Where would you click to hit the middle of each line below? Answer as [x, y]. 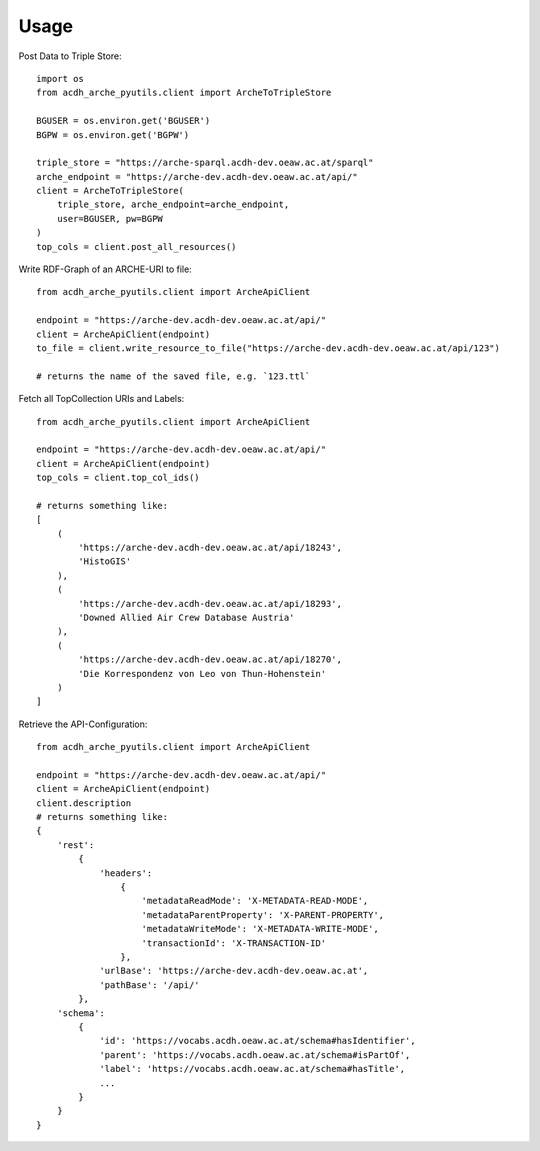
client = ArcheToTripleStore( [110, 191]
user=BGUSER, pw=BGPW [110, 218]
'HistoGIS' [105, 561]
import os [60, 78]
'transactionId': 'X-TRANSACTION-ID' [234, 943]
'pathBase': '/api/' [149, 984]
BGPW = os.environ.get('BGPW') [113, 134]
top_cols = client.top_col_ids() [118, 478]
